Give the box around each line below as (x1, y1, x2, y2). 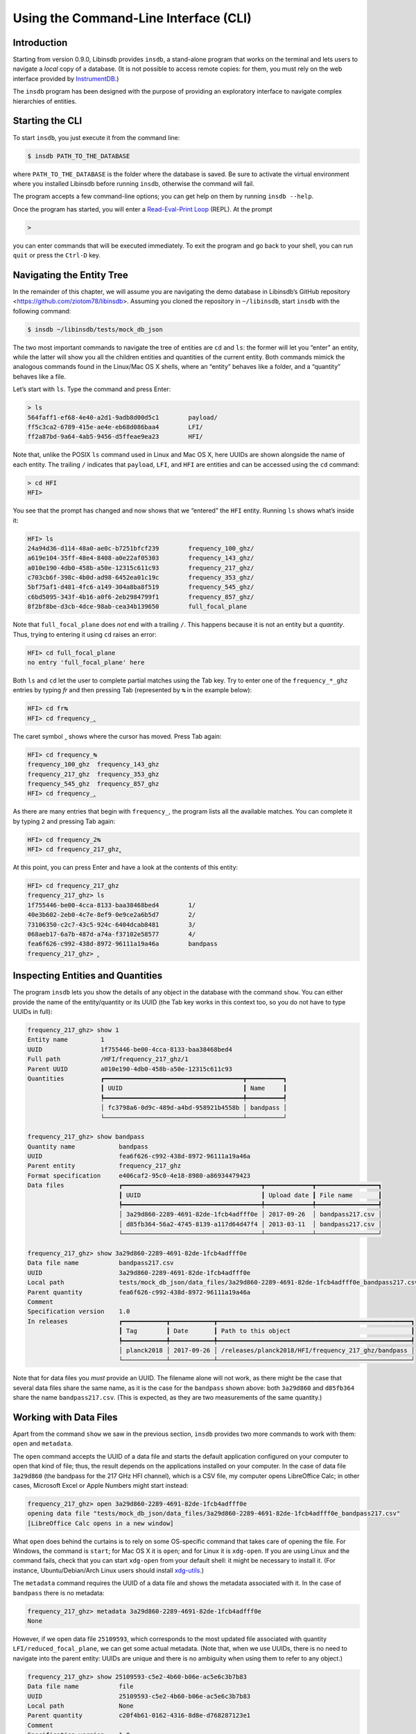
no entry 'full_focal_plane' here (27, 659, 145, 666)
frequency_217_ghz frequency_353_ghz (27, 770, 159, 778)
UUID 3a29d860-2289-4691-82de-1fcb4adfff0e (27, 1269, 251, 1276)
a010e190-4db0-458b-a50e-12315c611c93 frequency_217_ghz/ (27, 564, 254, 572)
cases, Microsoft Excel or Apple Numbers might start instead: (12, 1481, 189, 1489)
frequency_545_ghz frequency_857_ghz (27, 780, 159, 787)
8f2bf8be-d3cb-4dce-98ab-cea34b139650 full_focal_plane (27, 603, 248, 610)
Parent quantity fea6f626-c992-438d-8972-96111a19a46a (27, 1288, 251, 1296)
